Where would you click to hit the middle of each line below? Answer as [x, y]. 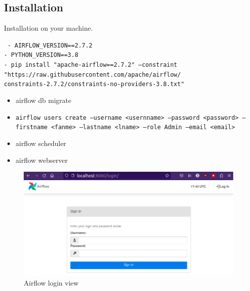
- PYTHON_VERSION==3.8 [41, 55]
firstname [32, 127]
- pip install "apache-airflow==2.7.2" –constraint [91, 65]
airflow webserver [42, 160]
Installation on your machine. [48, 28]
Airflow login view [51, 282]
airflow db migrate [43, 100]
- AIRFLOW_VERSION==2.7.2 [50, 45]
